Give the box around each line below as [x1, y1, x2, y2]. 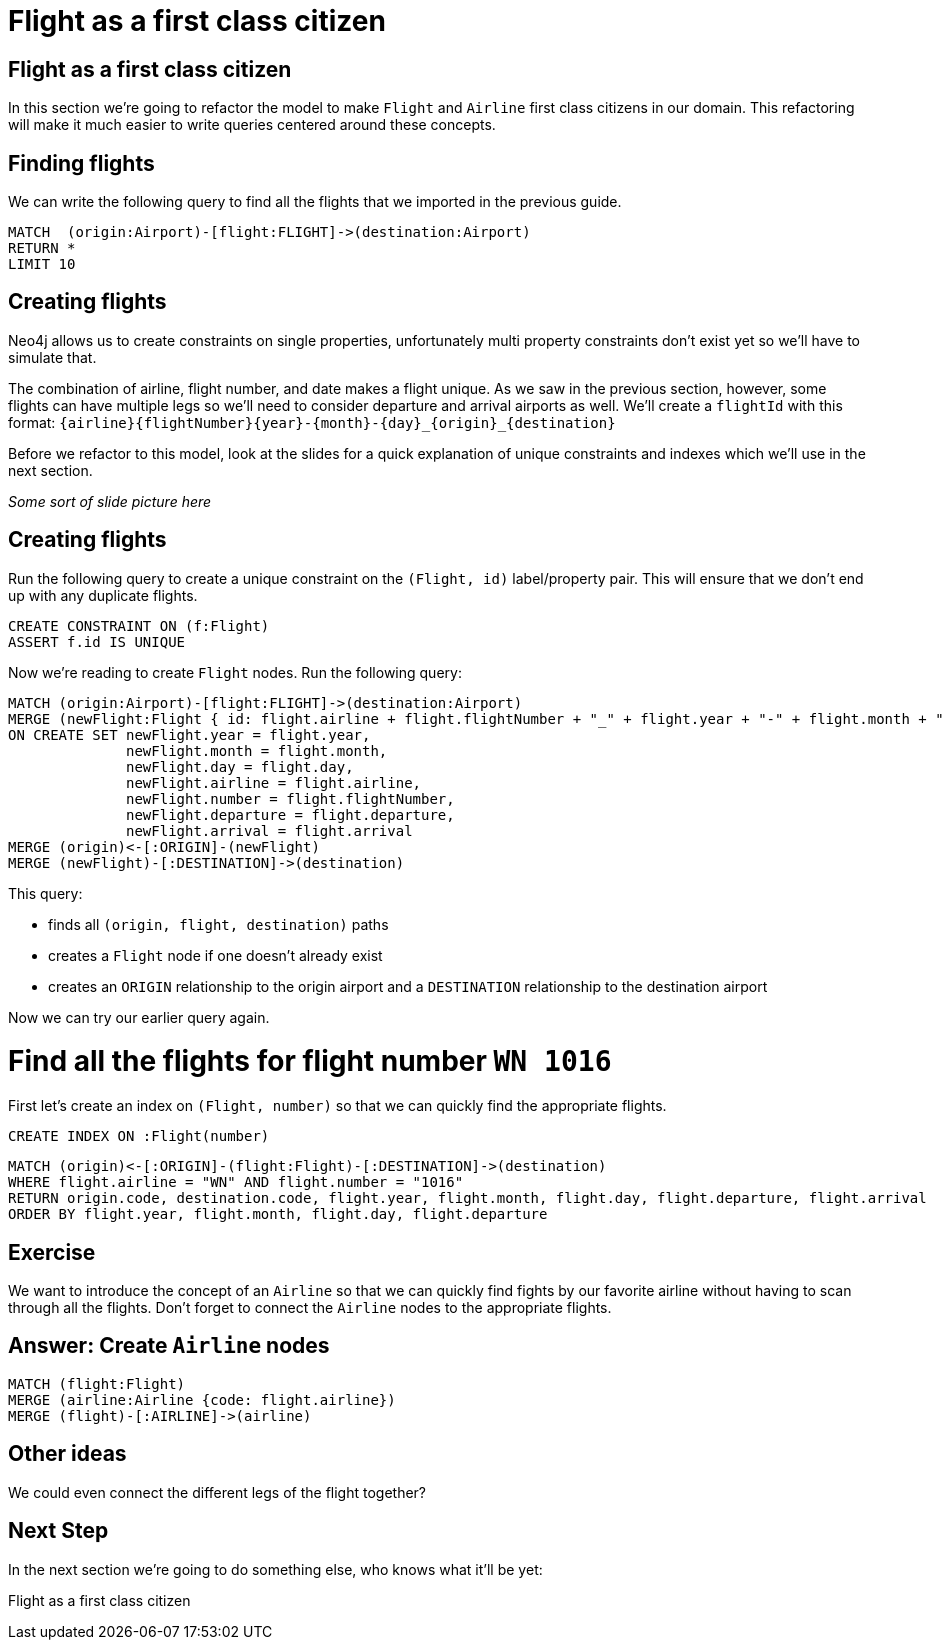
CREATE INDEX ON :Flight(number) [8, 1128, 270, 1145]
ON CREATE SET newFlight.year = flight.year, [8, 726, 371, 743]
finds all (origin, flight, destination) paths [48, 915, 389, 933]
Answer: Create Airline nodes [8, 1333, 330, 1359]
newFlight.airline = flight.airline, [126, 774, 422, 791]
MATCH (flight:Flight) [8, 1375, 186, 1392]
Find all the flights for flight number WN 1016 [8, 1044, 612, 1079]
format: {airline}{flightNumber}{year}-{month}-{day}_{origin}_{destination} [8, 413, 616, 431]
